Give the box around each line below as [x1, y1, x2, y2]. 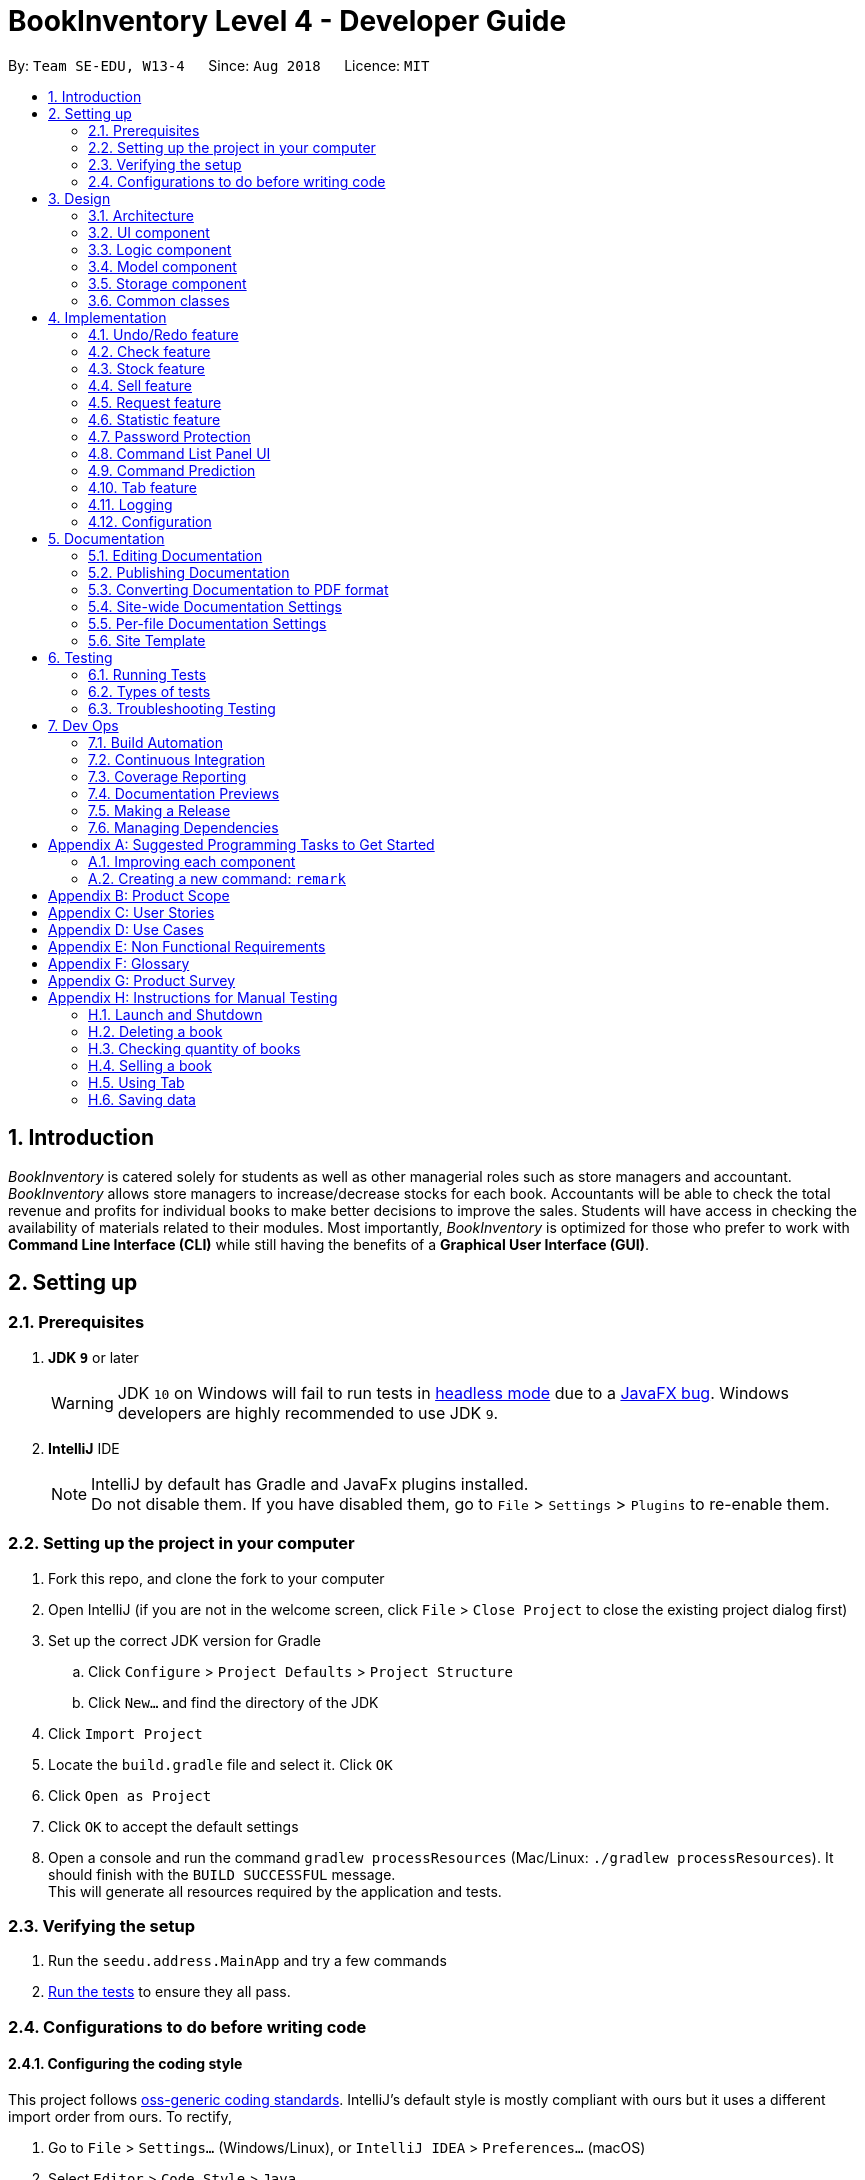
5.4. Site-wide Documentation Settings [88, 597, 342, 615]
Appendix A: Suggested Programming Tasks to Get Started [48, 835, 435, 853]
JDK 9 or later [48, 1348, 139, 1366]
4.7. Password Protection [88, 427, 251, 445]
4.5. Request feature [88, 393, 222, 411]
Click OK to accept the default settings [48, 1817, 299, 1835]
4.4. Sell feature [88, 376, 193, 394]
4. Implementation [48, 308, 167, 326]
